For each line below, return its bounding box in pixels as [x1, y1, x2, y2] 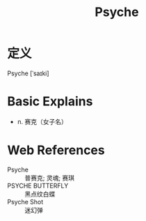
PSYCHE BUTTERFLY [7, 181, 69, 190]
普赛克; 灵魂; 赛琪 [24, 174, 75, 182]
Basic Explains [7, 93, 93, 109]
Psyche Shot [7, 197, 44, 206]
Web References [7, 142, 106, 158]
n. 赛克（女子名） [17, 117, 68, 125]
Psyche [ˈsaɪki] [7, 69, 50, 77]
